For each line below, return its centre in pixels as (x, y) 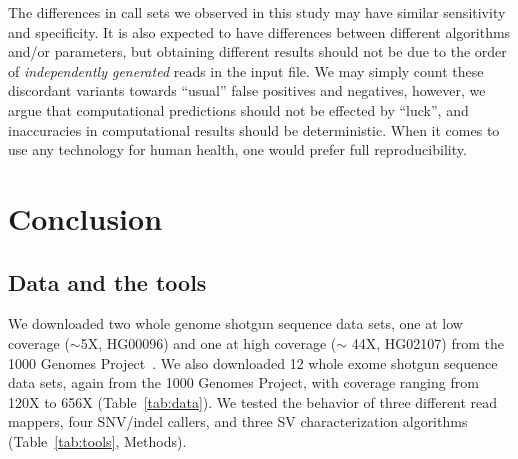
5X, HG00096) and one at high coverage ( (208, 342)
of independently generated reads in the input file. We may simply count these (246, 70)
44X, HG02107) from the (427, 342)
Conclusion (85, 217)
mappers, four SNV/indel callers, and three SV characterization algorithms (238, 421)
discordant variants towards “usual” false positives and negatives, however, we (247, 90)
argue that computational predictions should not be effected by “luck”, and (238, 109)
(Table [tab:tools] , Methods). (97, 440)
